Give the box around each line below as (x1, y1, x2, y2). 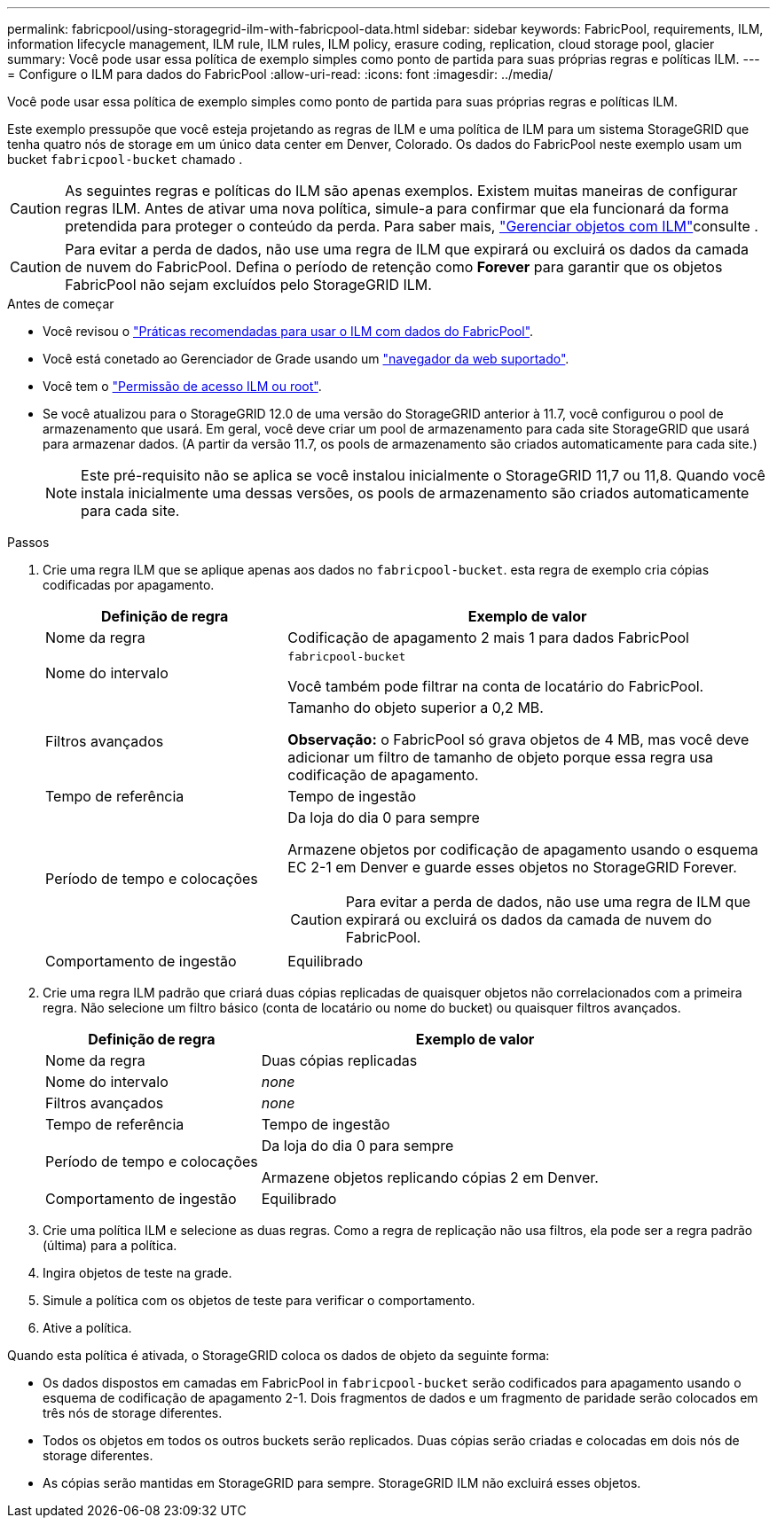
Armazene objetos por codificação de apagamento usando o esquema (287, 841, 758, 858)
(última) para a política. (43, 1238, 177, 1253)
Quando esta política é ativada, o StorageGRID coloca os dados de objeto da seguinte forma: (7, 1348, 550, 1363)
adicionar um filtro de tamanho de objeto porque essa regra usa (287, 748, 714, 766)
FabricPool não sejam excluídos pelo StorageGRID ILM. (65, 276, 432, 293)
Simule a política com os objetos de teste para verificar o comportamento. (43, 1293, 475, 1308)
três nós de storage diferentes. (43, 1405, 223, 1420)
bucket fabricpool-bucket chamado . (7, 152, 243, 167)
